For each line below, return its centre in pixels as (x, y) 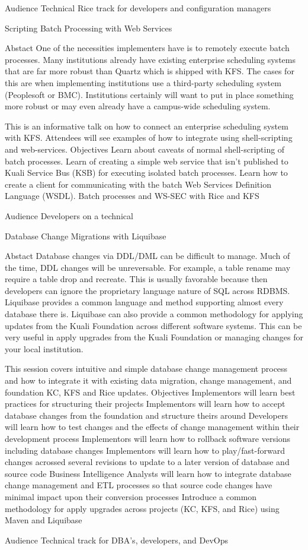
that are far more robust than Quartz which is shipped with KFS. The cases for (150, 71)
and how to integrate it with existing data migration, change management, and (148, 380)
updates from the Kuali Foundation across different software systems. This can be (153, 325)
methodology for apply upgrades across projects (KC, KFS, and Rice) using (142, 508)
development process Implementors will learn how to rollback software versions (148, 438)
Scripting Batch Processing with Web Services (89, 28)
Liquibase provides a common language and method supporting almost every (144, 302)
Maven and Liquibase (44, 520)
